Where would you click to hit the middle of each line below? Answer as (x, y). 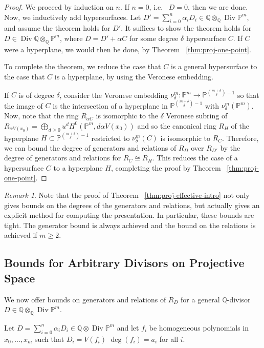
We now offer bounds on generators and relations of (85, 299)
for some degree (154, 38)
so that (248, 95)
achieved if (21, 235)
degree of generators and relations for (63, 158)
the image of (24, 105)
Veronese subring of (197, 116)
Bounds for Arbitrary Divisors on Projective (124, 263)
